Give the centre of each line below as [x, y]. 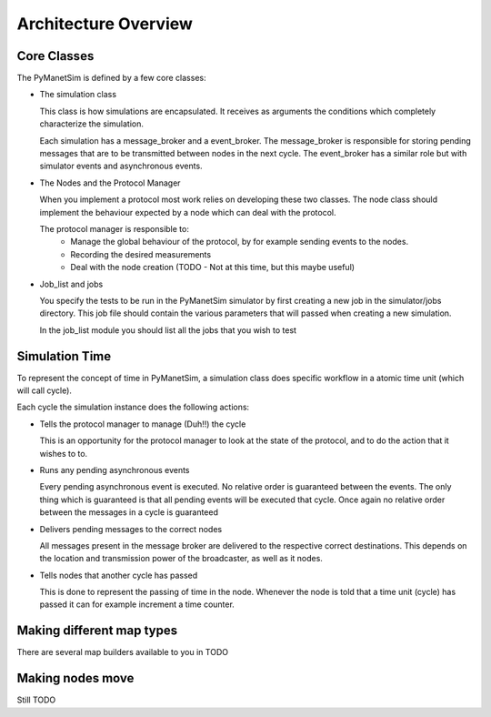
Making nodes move [75, 678]
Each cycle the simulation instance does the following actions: [133, 407]
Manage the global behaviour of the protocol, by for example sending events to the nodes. [240, 242]
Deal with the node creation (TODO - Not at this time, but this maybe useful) [212, 268]
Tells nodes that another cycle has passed [119, 575]
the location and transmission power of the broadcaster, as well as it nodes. [181, 559]
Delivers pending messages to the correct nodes [131, 529]
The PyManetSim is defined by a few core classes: [111, 78]
